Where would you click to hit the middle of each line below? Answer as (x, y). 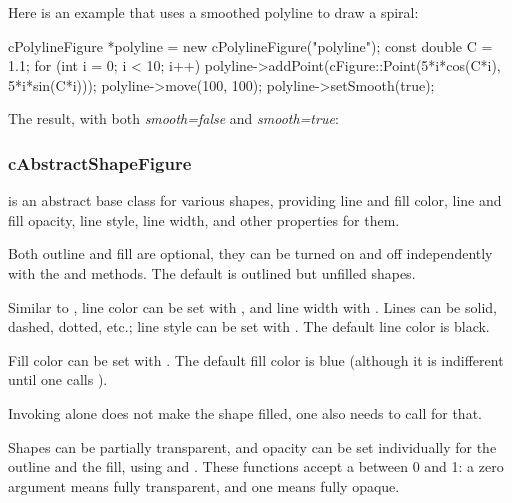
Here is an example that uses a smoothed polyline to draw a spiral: (213, 12)
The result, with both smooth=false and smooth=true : (173, 118)
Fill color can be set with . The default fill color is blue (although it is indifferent (256, 359)
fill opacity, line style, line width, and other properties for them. (204, 219)
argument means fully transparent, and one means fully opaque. (204, 485)
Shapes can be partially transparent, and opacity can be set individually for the (252, 446)
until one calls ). (58, 379)
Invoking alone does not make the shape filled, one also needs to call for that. (245, 412)
